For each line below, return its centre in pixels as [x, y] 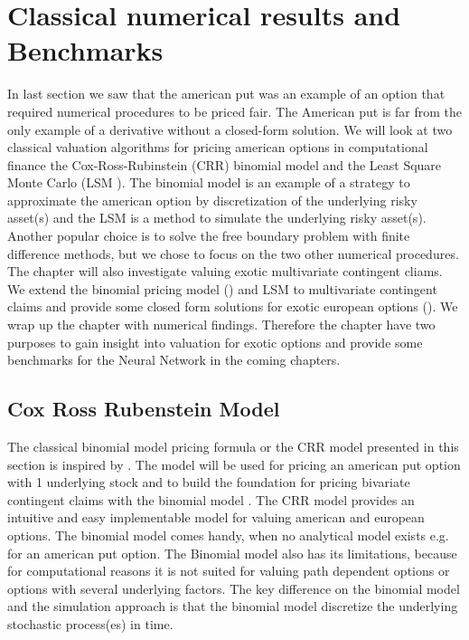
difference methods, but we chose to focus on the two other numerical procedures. [233, 253]
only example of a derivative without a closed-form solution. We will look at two [230, 129]
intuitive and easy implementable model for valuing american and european [216, 517]
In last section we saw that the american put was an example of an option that [226, 94]
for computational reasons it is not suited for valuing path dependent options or [229, 571]
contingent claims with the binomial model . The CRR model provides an [211, 499]
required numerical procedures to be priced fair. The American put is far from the [235, 111]
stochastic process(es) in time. [90, 623]
